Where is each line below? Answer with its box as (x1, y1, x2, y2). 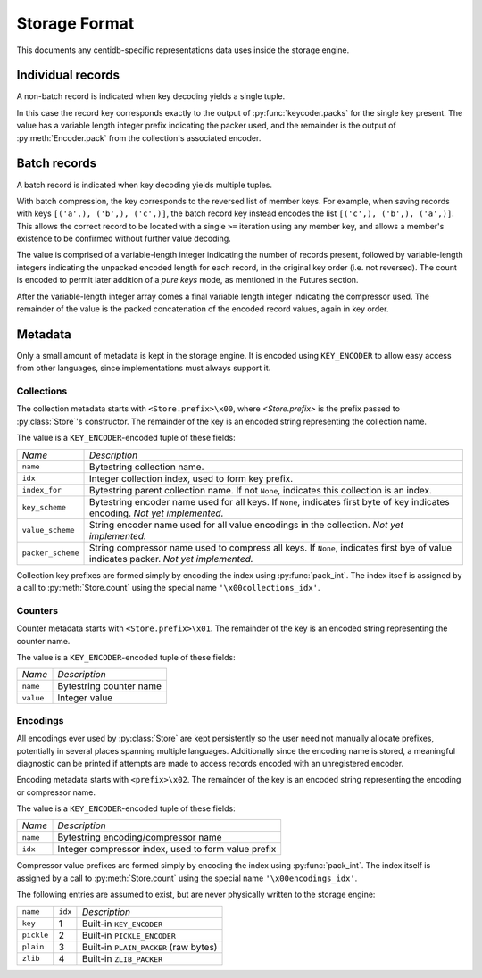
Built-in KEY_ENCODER (81, 917, 163, 930)
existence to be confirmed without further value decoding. (16, 233, 231, 244)
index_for (21, 485, 62, 495)
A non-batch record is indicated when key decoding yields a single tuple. (16, 91, 286, 102)
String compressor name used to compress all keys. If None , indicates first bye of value (88, 541, 453, 553)
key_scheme (21, 502, 67, 512)
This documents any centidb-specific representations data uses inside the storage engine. (16, 45, 350, 55)
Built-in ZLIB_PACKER (81, 952, 163, 965)
